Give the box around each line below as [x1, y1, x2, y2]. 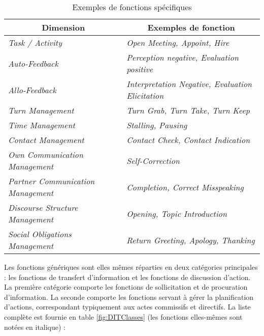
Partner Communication [8, 175, 95, 187]
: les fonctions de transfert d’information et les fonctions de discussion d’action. [4, 271, 251, 282]
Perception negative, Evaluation [126, 51, 239, 63]
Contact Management [8, 134, 84, 146]
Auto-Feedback [8, 57, 58, 69]
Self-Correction [126, 154, 180, 166]
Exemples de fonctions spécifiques [72, 1, 192, 13]
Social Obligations [8, 228, 72, 240]
